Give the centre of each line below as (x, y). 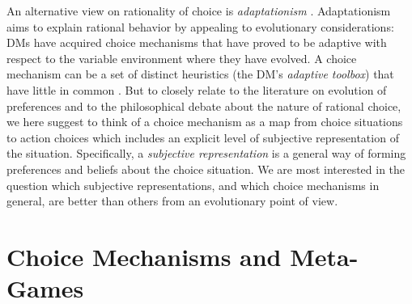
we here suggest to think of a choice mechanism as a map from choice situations (205, 122)
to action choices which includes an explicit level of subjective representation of (203, 137)
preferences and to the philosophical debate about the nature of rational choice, (204, 106)
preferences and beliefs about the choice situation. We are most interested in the (206, 169)
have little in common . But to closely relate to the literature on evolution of (197, 89)
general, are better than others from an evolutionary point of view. (172, 201)
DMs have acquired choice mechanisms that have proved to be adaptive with (197, 42)
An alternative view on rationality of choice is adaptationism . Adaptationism (199, 11)
